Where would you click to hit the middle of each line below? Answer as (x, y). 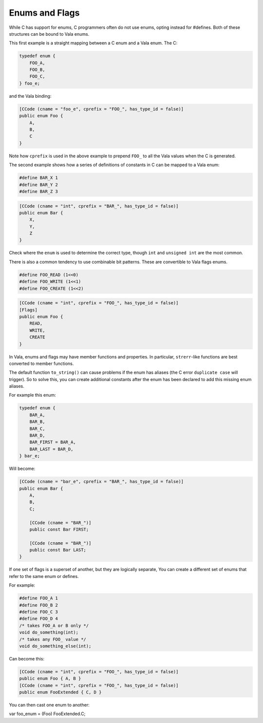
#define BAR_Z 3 (39, 191)
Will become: (22, 468)
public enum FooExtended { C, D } (60, 692)
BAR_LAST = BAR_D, (51, 449)
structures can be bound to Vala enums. (49, 34)
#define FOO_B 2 (39, 605)
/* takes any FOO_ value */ (53, 639)
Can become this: (27, 659)
